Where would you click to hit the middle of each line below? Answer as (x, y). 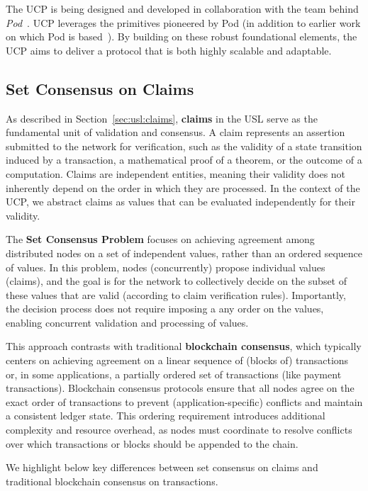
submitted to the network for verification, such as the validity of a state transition (184, 146)
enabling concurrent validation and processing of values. (127, 322)
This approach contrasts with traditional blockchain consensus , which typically (184, 346)
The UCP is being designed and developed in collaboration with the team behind (182, 9)
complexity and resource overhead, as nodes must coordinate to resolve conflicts (179, 430)
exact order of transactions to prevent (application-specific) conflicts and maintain (184, 401)
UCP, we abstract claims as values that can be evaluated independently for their (180, 202)
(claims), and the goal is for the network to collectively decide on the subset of (177, 281)
